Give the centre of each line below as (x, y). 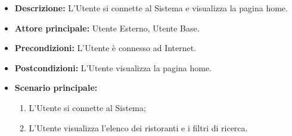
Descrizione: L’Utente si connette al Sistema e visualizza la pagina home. (151, 8)
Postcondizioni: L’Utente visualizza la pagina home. (113, 67)
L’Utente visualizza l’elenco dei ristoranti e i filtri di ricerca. (138, 127)
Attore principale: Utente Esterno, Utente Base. (107, 28)
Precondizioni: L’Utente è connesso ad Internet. (105, 48)
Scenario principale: (56, 88)
